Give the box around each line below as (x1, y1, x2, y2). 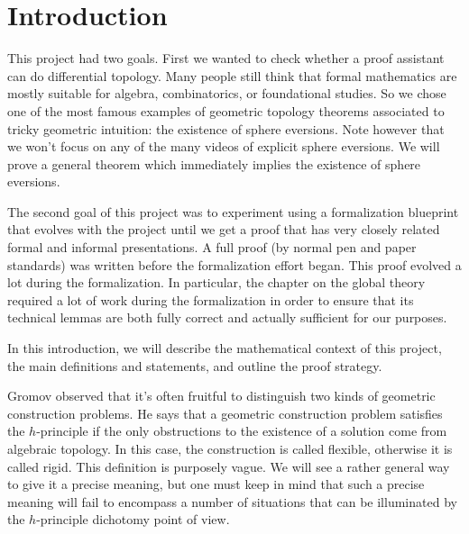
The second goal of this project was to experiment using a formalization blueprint (7, 202, 459, 221)
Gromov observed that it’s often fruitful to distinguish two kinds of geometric (7, 386, 436, 405)
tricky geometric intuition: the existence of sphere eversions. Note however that (7, 119, 445, 138)
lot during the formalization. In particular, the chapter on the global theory (7, 273, 426, 292)
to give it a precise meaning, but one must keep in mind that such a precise (7, 475, 425, 493)
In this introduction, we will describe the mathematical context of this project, (7, 339, 442, 358)
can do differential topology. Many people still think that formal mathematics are (7, 66, 457, 85)
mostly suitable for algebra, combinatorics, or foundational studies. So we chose (7, 84, 446, 103)
